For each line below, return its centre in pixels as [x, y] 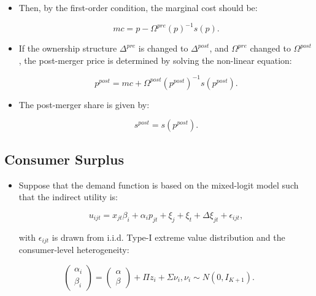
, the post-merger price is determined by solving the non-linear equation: [155, 60]
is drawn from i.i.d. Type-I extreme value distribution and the [168, 237]
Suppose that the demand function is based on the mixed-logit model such [159, 185]
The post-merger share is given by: [84, 104]
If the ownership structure [68, 48]
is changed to [163, 48]
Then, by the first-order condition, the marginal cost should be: [138, 7]
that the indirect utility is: [68, 197]
